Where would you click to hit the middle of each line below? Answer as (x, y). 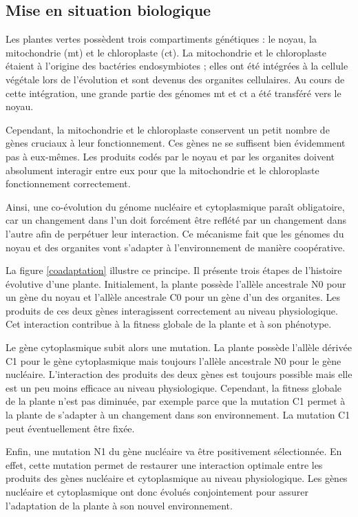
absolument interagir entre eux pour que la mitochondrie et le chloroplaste (162, 170)
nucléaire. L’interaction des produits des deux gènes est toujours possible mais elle (179, 374)
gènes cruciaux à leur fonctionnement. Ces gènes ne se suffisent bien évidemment (176, 143)
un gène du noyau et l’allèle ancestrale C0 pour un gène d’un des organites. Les (173, 297)
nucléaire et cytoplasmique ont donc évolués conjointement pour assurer (157, 492)
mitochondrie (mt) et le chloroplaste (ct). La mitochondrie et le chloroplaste (166, 52)
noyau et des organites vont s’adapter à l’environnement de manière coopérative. (176, 247)
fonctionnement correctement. (68, 183)
